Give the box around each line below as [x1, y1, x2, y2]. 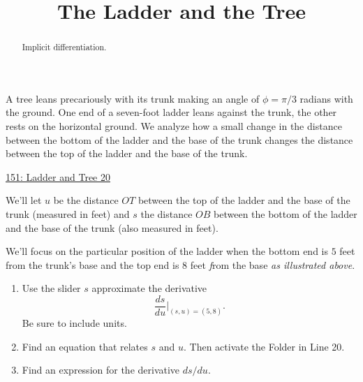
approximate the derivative [91, 281, 207, 295]
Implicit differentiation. [22, 41, 107, 53]
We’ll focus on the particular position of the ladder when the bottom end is [6, 244, 328, 258]
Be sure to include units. [22, 316, 127, 330]
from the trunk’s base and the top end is [6, 257, 179, 272]
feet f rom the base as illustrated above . [190, 257, 355, 272]
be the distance [53, 193, 119, 207]
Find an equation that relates [22, 339, 148, 353]
